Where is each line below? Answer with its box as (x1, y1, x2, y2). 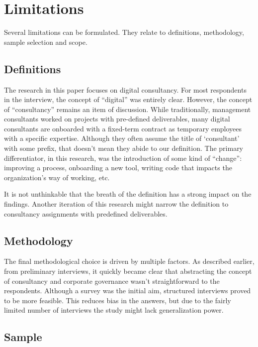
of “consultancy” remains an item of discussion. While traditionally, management (4, 104, 251, 114)
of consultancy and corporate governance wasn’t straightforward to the (4, 275, 220, 286)
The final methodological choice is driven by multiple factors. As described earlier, (4, 256, 255, 266)
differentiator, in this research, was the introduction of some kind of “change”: (4, 152, 242, 163)
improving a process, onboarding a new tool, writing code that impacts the (4, 162, 232, 173)
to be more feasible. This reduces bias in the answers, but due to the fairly (4, 295, 231, 305)
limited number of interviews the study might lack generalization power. (4, 305, 224, 315)
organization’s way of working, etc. (4, 172, 110, 182)
